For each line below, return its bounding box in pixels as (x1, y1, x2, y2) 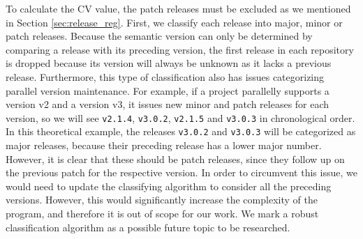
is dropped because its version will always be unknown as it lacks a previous (6, 56, 332, 70)
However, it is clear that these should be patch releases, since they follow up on (6, 151, 345, 166)
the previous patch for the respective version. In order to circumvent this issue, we (6, 165, 357, 180)
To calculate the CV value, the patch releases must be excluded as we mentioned (6, 1, 351, 15)
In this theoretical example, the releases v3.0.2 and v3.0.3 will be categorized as (6, 124, 356, 139)
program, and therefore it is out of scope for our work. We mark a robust (6, 206, 319, 221)
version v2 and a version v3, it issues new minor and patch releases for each (6, 97, 329, 111)
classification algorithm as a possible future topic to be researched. (6, 219, 290, 234)
